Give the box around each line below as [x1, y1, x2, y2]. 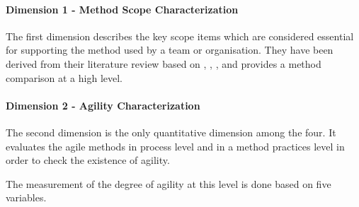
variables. [6, 190, 47, 205]
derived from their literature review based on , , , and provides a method [6, 56, 321, 71]
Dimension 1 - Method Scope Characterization [6, 1, 239, 16]
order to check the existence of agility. [6, 153, 170, 167]
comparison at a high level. [6, 70, 123, 85]
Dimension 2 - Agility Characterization [6, 97, 200, 112]
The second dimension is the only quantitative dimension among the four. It [6, 124, 336, 139]
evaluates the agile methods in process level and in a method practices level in [6, 138, 345, 153]
